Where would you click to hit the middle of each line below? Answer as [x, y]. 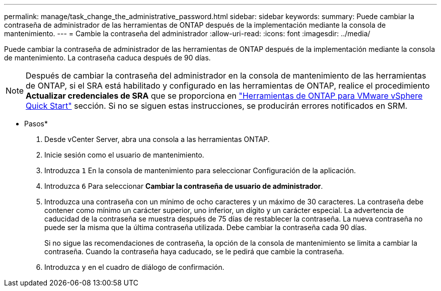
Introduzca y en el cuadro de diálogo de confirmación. [134, 267]
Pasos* [36, 124]
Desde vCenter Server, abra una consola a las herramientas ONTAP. [157, 139]
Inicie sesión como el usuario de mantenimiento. [124, 155]
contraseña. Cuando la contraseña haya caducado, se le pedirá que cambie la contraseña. [194, 251]
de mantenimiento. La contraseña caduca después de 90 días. [107, 58]
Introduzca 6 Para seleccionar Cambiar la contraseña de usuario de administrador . [184, 186]
